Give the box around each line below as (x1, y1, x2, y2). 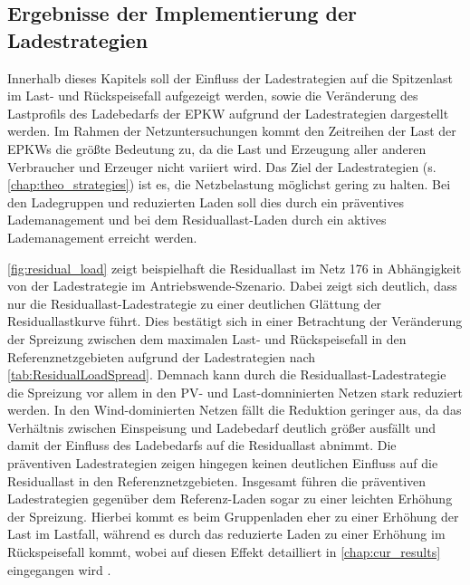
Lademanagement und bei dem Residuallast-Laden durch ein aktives (7, 210, 387, 229)
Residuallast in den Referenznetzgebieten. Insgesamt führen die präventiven (7, 471, 427, 490)
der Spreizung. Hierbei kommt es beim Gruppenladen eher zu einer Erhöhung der (7, 506, 459, 525)
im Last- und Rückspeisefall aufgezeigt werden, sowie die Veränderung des (7, 86, 418, 105)
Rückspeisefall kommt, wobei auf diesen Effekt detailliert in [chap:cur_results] (7, 542, 441, 561)
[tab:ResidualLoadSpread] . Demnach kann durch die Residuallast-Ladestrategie (7, 365, 446, 384)
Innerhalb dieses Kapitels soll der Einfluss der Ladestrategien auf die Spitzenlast (7, 68, 453, 87)
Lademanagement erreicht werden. (7, 227, 197, 246)
